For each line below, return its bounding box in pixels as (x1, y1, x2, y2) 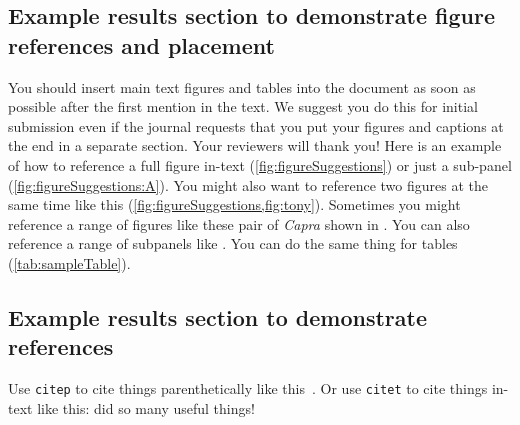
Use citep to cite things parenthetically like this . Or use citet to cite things (8, 378, 488, 399)
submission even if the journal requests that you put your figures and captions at (8, 115, 504, 136)
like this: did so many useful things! (37, 397, 255, 418)
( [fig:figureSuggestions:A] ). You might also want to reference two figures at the (8, 174, 488, 195)
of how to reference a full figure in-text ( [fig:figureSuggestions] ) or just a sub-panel (8, 154, 512, 175)
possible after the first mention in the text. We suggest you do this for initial (8, 96, 478, 117)
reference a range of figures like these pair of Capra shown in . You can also (8, 213, 470, 234)
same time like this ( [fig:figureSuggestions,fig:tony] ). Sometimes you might (8, 194, 461, 215)
